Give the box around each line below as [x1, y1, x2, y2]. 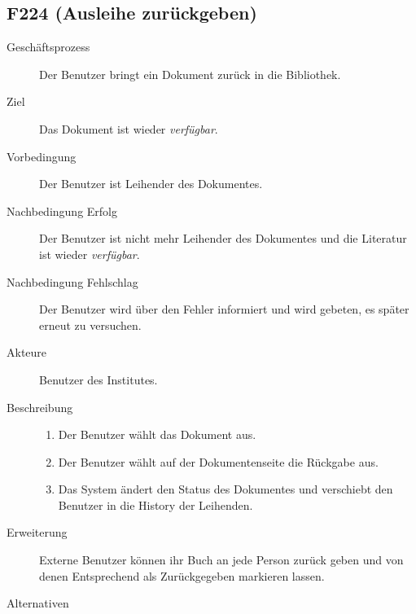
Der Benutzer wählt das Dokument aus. [58, 426, 256, 443]
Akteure [7, 344, 47, 361]
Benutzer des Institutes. [39, 371, 158, 388]
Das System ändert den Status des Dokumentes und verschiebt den [58, 480, 393, 498]
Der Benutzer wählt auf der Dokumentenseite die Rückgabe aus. [58, 453, 379, 470]
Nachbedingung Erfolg [7, 202, 117, 219]
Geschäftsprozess [7, 38, 90, 55]
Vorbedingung [7, 147, 77, 164]
